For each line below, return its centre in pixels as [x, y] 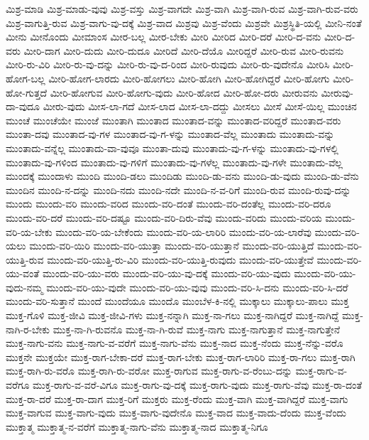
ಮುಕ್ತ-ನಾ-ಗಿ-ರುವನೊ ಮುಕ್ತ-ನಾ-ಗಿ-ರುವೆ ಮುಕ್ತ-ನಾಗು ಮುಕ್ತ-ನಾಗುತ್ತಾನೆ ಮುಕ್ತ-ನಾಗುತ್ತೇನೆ [197, 329]
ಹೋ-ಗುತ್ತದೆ [27, 92]
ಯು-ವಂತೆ [23, 273]
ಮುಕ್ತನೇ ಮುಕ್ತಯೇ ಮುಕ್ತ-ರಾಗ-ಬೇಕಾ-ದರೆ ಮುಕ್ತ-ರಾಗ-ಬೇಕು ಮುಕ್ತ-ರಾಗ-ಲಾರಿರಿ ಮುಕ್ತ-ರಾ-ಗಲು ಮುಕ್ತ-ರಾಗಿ [181, 356]
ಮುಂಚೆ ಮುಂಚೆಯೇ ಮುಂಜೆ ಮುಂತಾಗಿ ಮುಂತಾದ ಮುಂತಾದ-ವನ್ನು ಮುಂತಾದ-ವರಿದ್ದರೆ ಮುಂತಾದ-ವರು [174, 120]
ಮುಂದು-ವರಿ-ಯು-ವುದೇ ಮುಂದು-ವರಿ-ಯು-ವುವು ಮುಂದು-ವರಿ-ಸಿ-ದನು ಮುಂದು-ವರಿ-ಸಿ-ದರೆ [197, 287]
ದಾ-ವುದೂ [23, 106]
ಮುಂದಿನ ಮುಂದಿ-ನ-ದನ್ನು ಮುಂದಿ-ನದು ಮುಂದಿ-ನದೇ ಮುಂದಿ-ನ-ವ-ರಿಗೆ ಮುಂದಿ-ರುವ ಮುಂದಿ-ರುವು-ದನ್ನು [178, 189]
